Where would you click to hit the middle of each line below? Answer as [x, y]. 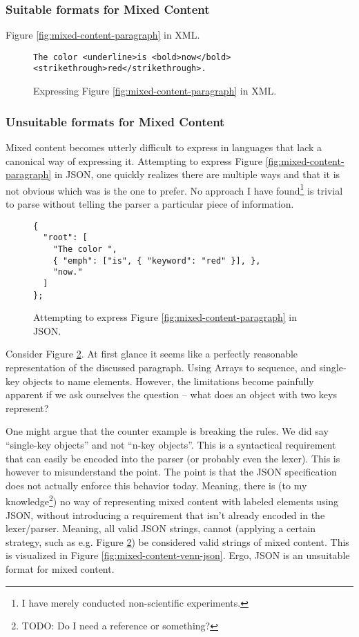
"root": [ [65, 238]
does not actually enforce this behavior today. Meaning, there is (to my [156, 485]
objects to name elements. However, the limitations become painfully [168, 381]
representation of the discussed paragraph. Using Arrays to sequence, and [161, 367]
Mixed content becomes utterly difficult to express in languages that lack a [164, 147]
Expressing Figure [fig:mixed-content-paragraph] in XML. [155, 91]
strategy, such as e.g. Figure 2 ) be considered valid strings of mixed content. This [177, 541]
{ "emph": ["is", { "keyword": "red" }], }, [157, 261]
